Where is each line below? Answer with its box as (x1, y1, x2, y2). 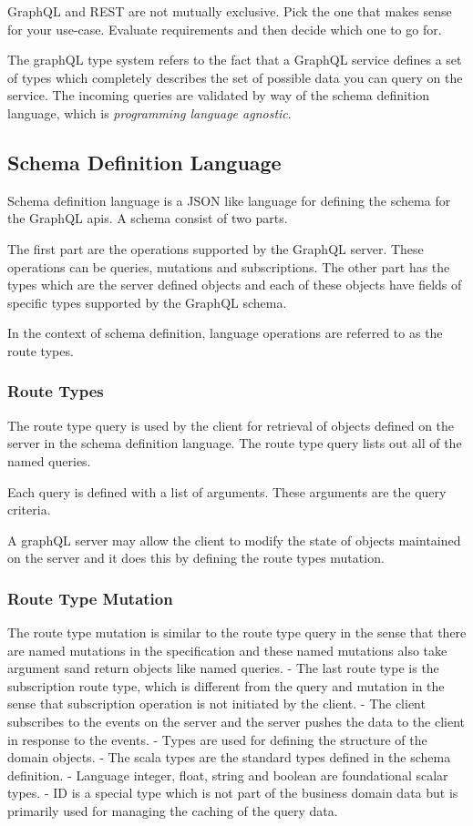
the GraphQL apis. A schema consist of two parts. (7, 209, 288, 228)
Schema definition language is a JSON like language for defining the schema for (7, 190, 451, 209)
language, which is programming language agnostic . (7, 103, 292, 122)
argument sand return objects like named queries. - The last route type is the (7, 658, 439, 678)
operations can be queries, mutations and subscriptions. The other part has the (7, 257, 450, 276)
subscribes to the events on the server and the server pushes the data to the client (7, 712, 466, 731)
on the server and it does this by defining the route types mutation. (7, 548, 385, 567)
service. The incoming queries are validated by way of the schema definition (7, 86, 430, 105)
